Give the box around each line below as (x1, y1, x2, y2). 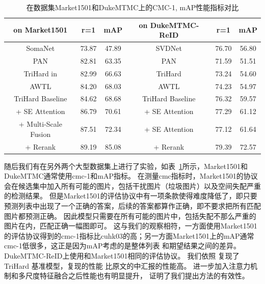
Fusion (30, 128, 51, 139)
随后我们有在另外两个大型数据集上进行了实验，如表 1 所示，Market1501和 (4, 160, 248, 171)
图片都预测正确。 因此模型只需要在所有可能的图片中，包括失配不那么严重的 (4, 210, 256, 221)
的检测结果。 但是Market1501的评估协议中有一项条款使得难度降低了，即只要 (4, 190, 257, 201)
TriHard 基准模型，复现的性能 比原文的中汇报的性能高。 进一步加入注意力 (4, 260, 251, 271)
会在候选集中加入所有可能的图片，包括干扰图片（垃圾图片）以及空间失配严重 (4, 180, 261, 191)
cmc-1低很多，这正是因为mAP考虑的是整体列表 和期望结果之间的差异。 (4, 240, 241, 251)
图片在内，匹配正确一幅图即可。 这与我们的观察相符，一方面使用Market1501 (4, 220, 257, 231)
